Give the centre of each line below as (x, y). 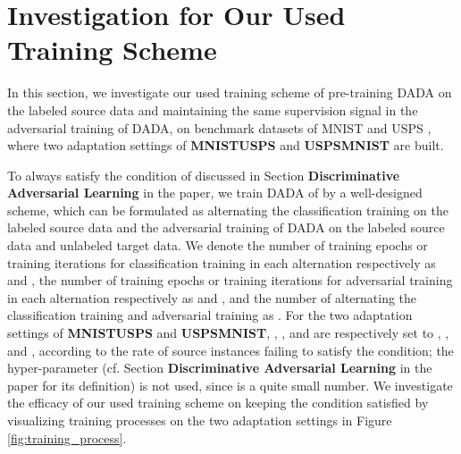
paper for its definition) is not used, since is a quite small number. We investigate (230, 385)
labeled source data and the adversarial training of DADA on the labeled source (226, 227)
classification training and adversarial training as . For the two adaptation (210, 315)
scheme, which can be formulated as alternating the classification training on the (228, 210)
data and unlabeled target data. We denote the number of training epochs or (218, 245)
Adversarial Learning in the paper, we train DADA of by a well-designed (215, 193)
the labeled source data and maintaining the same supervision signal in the (213, 109)
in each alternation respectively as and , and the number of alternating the (212, 297)
